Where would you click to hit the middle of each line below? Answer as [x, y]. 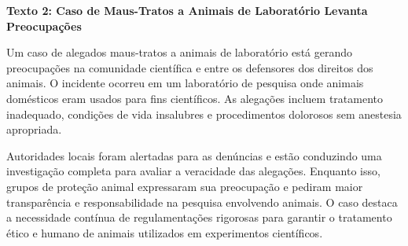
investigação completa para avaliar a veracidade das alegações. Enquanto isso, [193, 171]
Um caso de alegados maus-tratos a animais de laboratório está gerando [180, 52]
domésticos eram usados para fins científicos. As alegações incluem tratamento [195, 98]
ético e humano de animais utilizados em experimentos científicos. [165, 232]
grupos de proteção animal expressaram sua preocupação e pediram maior [185, 186]
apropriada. [34, 129]
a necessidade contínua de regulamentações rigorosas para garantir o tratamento [199, 217]
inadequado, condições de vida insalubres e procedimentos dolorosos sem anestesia [204, 114]
